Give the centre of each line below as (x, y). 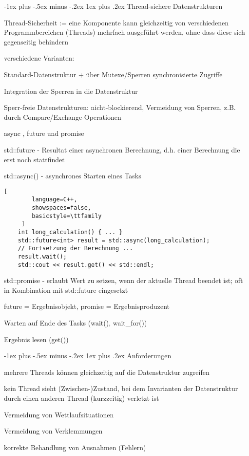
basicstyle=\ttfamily (67, 216)
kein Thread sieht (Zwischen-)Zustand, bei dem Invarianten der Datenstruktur (121, 388)
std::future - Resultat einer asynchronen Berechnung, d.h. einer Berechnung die (122, 149)
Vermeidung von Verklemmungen (53, 431)
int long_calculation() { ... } (70, 232)
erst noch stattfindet (34, 159)
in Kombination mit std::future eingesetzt (66, 290)
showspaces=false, (61, 208)
